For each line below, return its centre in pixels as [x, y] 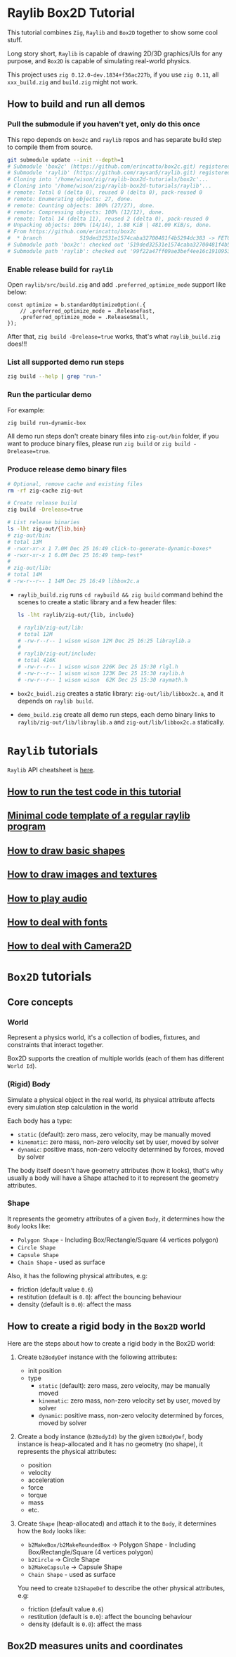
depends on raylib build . [55, 701]
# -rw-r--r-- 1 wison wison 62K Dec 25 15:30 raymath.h [103, 680]
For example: [26, 410]
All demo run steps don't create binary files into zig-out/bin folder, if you [113, 436]
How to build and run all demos [76, 104]
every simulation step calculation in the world [73, 1107]
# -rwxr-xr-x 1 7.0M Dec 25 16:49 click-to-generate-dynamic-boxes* [110, 548]
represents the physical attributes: [67, 1451]
